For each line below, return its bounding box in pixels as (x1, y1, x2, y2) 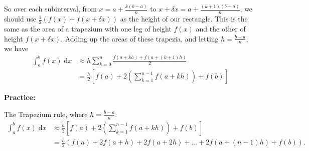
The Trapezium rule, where (4, 108, 88, 119)
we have (4, 43, 29, 53)
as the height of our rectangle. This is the (120, 13, 248, 24)
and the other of (196, 23, 246, 33)
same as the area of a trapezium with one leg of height (4, 23, 172, 33)
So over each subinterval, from (4, 3, 97, 14)
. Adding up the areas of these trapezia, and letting (61, 33, 219, 43)
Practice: (4, 92, 36, 102)
